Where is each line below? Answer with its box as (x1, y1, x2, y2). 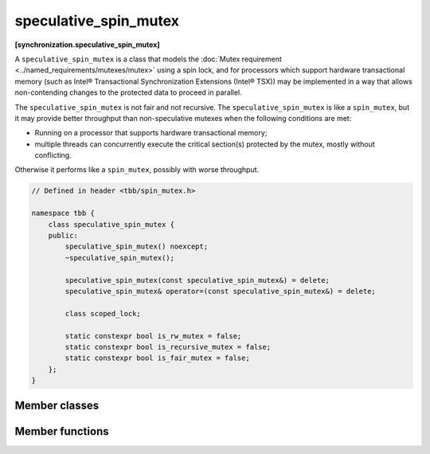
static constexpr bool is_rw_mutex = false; (64, 331, 242, 340)
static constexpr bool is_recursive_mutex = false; (64, 342, 272, 351)
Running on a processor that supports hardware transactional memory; (34, 128, 268, 138)
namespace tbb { (31, 209, 96, 218)
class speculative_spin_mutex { (48, 220, 175, 229)
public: (48, 231, 79, 240)
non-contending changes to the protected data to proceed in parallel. (14, 88, 242, 97)
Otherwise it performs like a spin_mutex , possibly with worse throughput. (14, 165, 260, 174)
